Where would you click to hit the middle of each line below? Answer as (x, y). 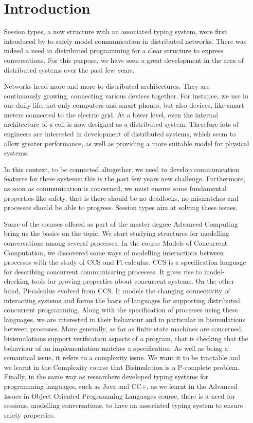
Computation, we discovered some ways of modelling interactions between (114, 252)
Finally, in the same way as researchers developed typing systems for (106, 376)
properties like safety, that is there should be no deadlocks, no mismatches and (121, 198)
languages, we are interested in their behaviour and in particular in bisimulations (125, 319)
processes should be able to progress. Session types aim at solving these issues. (121, 207)
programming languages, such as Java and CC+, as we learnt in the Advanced (121, 386)
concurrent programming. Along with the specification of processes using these (121, 310)
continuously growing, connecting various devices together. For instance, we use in (126, 95)
